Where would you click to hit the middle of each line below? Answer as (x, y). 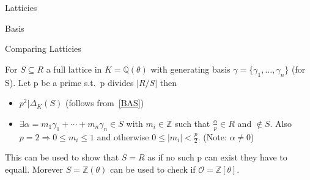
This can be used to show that (62, 157)
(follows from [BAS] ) (105, 103)
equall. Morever (34, 169)
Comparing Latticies (43, 49)
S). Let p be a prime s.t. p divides (69, 82)
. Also (281, 123)
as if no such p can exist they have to (217, 157)
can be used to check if (153, 169)
